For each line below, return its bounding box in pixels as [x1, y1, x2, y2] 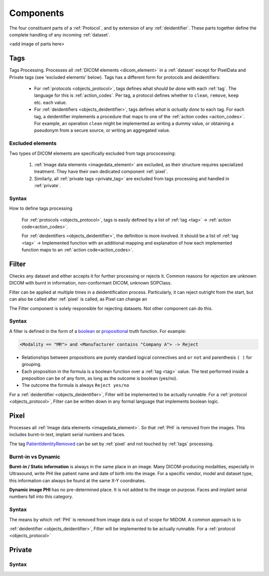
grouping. [21, 361, 42, 367]
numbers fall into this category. [9, 494, 73, 500]
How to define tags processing [9, 205, 73, 212]
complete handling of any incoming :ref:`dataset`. [9, 31, 111, 37]
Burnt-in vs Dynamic [9, 453, 61, 460]
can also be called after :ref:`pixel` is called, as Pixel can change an [9, 296, 147, 302]
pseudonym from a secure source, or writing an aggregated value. [34, 127, 170, 133]
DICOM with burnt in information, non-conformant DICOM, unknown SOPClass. [9, 280, 172, 286]
